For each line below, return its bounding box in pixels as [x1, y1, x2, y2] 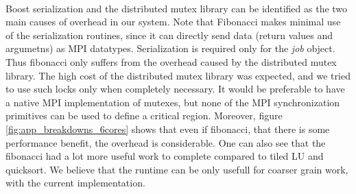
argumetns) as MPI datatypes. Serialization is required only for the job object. [5, 41, 335, 56]
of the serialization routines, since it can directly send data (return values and [5, 27, 333, 42]
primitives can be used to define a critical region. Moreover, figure [5, 108, 283, 123]
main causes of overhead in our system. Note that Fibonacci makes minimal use [5, 14, 341, 29]
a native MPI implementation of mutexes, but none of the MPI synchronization [5, 95, 340, 109]
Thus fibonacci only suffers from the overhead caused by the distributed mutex [5, 54, 337, 69]
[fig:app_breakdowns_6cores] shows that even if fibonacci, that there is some [5, 121, 330, 136]
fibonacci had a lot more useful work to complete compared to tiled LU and [5, 149, 324, 163]
